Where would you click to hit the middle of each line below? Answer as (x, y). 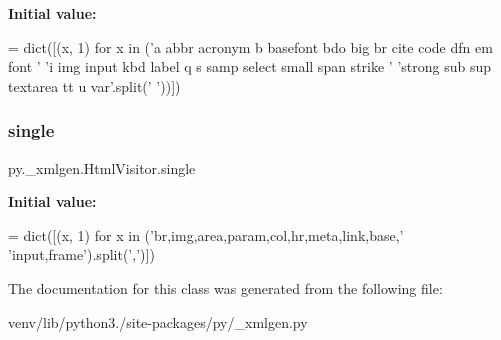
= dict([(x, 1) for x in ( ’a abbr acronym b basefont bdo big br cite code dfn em (250, 46)
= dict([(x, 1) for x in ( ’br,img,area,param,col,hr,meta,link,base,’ (206, 234)
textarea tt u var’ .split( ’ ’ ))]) (94, 85)
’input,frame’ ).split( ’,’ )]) (81, 254)
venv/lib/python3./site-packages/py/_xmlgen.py (158, 321)
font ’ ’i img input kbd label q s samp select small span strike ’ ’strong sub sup (250, 66)
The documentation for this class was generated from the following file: (225, 287)
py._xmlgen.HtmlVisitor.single (102, 167)
